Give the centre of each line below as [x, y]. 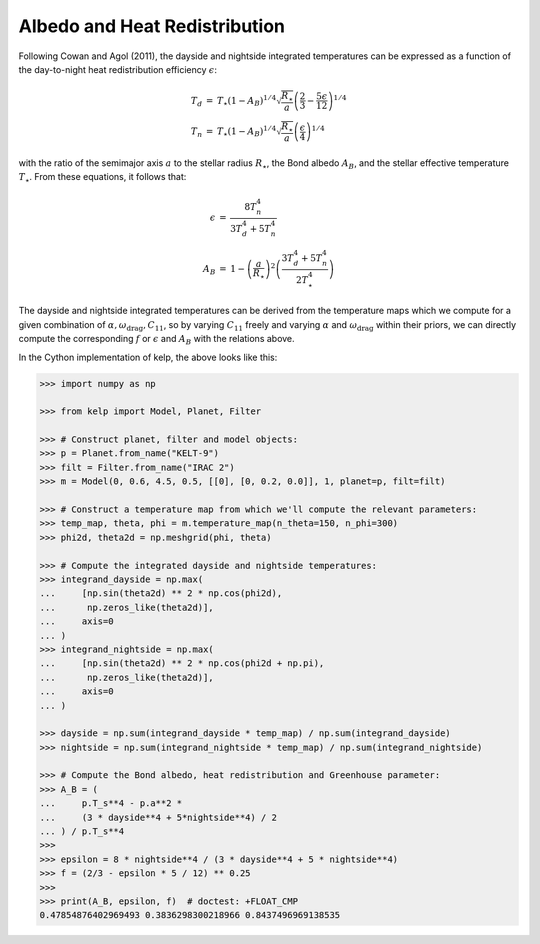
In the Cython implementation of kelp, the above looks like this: [148, 357]
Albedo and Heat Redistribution [151, 26]
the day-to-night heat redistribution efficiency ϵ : [117, 69]
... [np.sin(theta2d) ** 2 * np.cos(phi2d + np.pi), [182, 663]
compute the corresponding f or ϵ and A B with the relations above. [156, 340]
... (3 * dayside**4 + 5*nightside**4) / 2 [158, 817]
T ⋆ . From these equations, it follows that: [102, 178]
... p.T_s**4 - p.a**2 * [111, 803]
